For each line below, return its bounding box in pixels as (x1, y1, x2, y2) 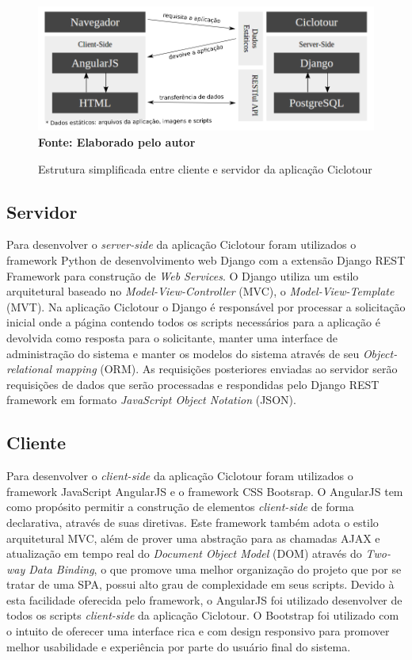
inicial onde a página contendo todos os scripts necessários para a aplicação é (6, 314, 380, 330)
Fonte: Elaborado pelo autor (38, 134, 196, 150)
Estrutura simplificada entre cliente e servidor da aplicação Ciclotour (38, 160, 372, 177)
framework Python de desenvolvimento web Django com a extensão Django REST (6, 251, 406, 268)
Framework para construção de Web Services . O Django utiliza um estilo (6, 267, 359, 284)
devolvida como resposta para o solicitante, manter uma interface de (6, 329, 338, 345)
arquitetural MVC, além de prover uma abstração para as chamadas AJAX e (6, 529, 380, 546)
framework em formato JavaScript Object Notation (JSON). (6, 391, 296, 408)
